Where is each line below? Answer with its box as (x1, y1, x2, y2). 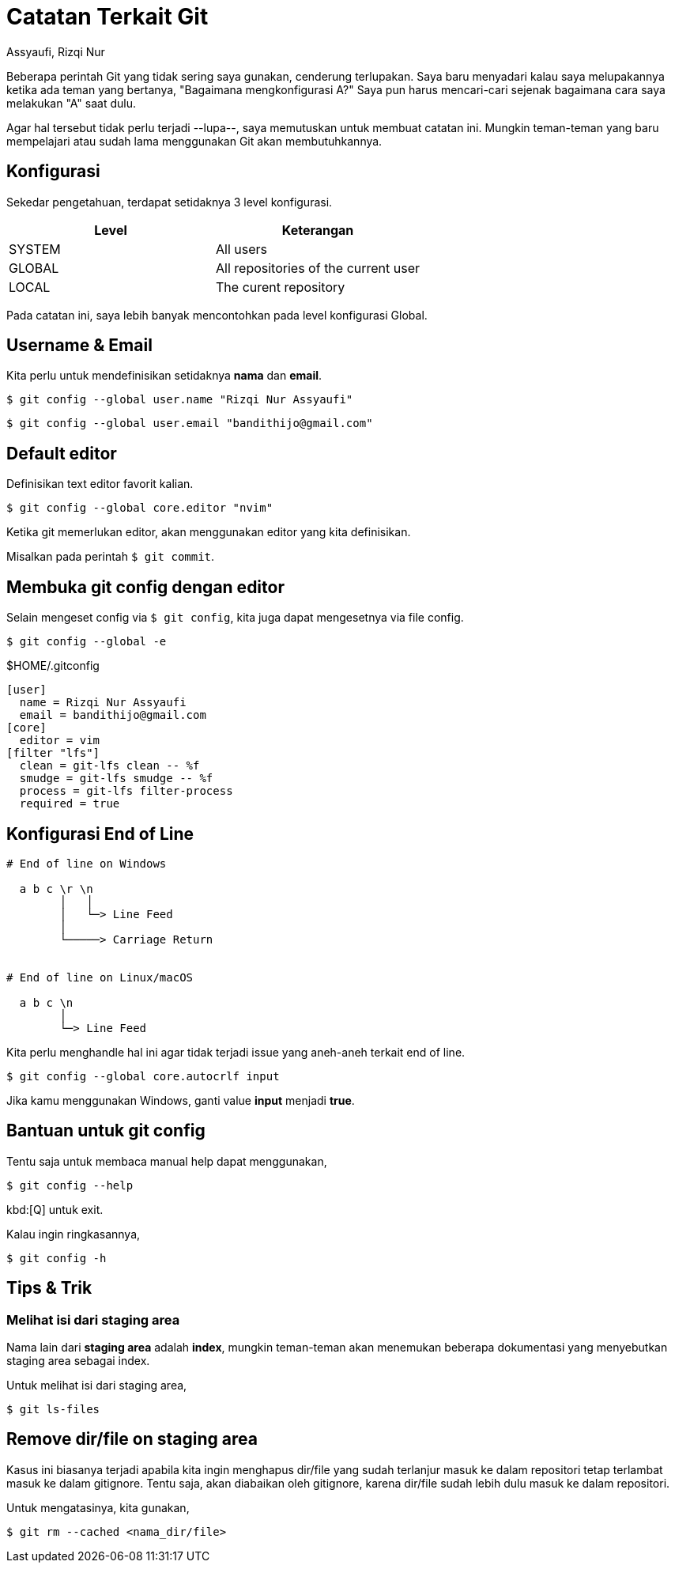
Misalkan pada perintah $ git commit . (6, 550, 215, 564)
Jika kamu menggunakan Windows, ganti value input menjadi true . (6, 1093, 355, 1107)
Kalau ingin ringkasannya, (6, 1227, 141, 1241)
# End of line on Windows (6, 856, 167, 870)
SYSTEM (9, 240, 61, 257)
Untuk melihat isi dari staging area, (6, 1378, 187, 1393)
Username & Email (6, 335, 153, 356)
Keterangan (281, 221, 354, 238)
